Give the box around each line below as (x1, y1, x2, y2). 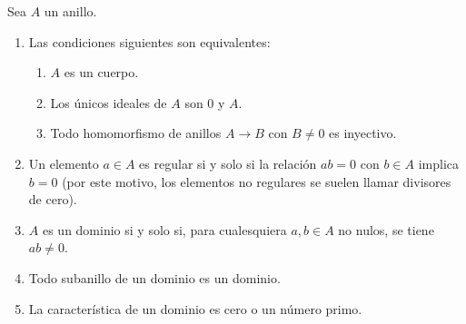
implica (418, 153, 460, 172)
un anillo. (44, 2, 97, 20)
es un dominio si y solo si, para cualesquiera (42, 220, 287, 239)
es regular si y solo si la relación (139, 153, 317, 172)
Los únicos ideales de (50, 93, 167, 112)
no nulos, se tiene (338, 220, 434, 239)
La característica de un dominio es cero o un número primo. (28, 299, 362, 318)
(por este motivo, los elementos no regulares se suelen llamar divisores (62, 172, 451, 191)
